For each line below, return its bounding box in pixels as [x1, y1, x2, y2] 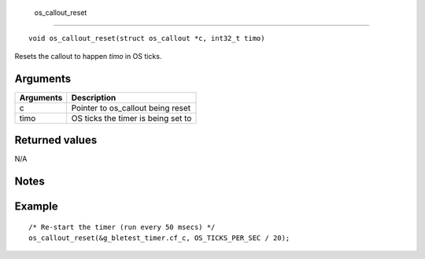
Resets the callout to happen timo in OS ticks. [14, 51, 162, 60]
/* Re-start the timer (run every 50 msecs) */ [28, 222, 216, 232]
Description [71, 92, 116, 103]
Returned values [14, 133, 98, 147]
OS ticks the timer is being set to [71, 112, 192, 123]
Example [14, 200, 58, 213]
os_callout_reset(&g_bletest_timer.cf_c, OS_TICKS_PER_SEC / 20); [28, 234, 290, 243]
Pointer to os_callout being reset [71, 102, 191, 113]
